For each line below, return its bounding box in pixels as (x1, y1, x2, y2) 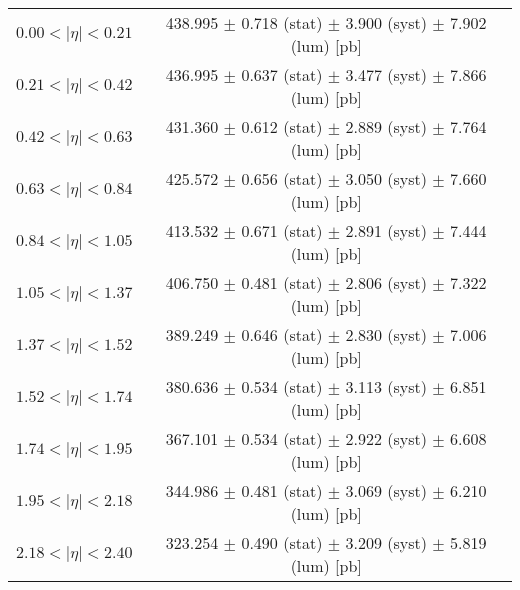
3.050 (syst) (345, 167, 427, 190)
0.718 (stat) (241, 11, 323, 34)
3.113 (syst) (345, 375, 427, 398)
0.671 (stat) (241, 219, 323, 242)
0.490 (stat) (241, 531, 323, 554)
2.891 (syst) (345, 219, 427, 242)
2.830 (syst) (345, 323, 427, 346)
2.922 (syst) (345, 427, 427, 450)
